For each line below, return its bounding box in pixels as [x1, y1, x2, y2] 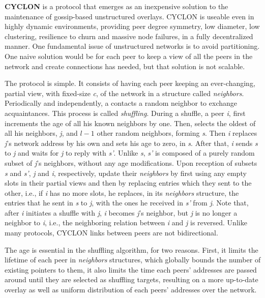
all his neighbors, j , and [5, 128, 78, 138]
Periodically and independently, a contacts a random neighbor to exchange [5, 98, 237, 108]
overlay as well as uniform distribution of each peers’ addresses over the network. [5, 284, 257, 295]
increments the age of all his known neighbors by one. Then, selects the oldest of [5, 117, 256, 128]
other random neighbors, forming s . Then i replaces [97, 128, 257, 138]
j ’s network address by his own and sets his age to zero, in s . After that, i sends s [5, 137, 258, 148]
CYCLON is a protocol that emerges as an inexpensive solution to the [5, 1, 228, 11]
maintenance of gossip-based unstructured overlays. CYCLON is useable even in [5, 11, 254, 21]
